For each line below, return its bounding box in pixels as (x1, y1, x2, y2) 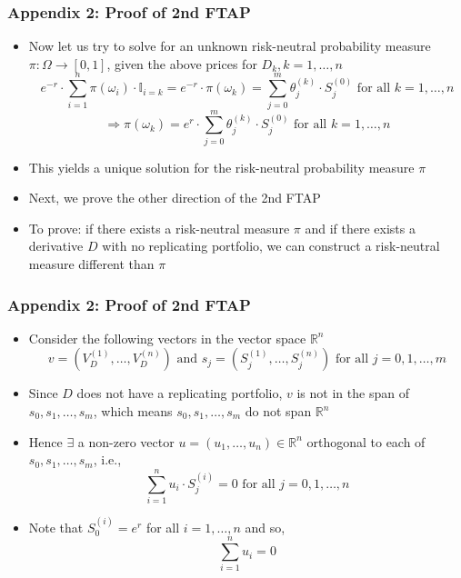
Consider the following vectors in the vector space (28, 328, 306, 347)
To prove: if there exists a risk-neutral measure (28, 218, 290, 237)
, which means (93, 402, 173, 421)
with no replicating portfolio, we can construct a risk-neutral (102, 236, 440, 255)
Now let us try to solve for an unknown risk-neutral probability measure (28, 36, 431, 55)
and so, (245, 517, 286, 536)
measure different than (28, 254, 155, 274)
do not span (245, 402, 312, 421)
